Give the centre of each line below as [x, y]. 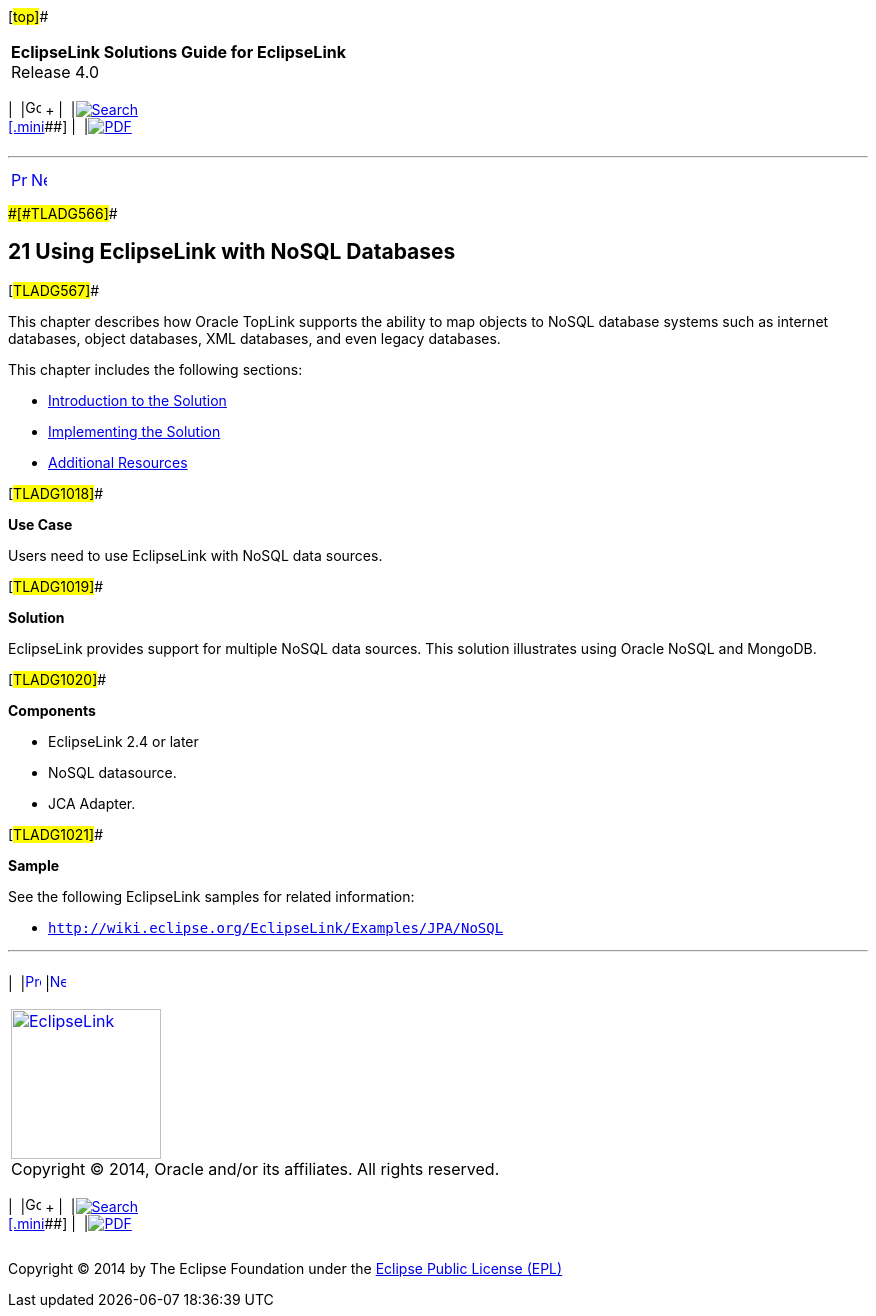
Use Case [40, 524]
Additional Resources [118, 462]
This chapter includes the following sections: [155, 369]
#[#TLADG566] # [63, 213]
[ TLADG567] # [54, 290]
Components [52, 710]
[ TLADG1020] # [57, 679]
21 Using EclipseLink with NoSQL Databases [232, 252]
